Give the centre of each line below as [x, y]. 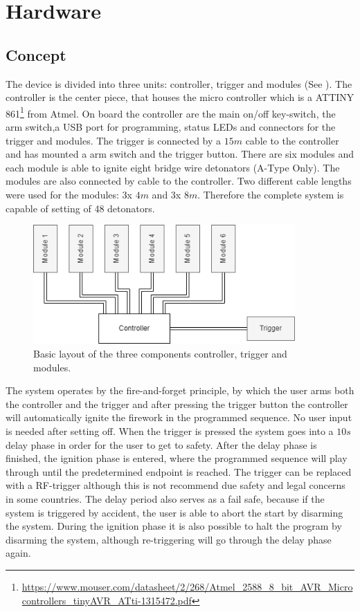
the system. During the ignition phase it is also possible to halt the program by [174, 526]
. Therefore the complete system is [271, 194]
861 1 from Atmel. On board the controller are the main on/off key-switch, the [171, 112]
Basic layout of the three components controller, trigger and [160, 354]
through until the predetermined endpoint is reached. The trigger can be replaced [179, 471]
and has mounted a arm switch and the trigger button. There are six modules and [180, 154]
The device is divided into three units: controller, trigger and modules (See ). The [179, 83]
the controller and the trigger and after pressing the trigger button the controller [177, 404]
